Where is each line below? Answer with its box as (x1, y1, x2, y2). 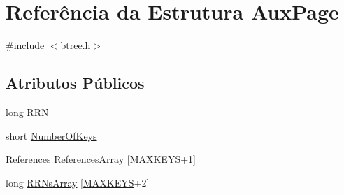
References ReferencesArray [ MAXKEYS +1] (6, 152, 196, 166)
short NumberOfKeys (6, 128, 97, 143)
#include (6, 38, 45, 52)
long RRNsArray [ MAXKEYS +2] (6, 175, 150, 189)
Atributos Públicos (6, 72, 145, 94)
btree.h (60, 38, 91, 52)
